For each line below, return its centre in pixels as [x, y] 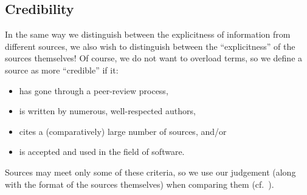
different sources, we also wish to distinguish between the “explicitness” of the [150, 46]
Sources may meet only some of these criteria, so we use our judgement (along [150, 172]
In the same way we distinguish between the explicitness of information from [148, 34]
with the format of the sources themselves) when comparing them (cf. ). [140, 184]
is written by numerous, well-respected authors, [107, 111]
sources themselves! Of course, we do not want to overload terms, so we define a [154, 58]
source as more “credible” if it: [62, 70]
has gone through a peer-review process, [94, 90]
